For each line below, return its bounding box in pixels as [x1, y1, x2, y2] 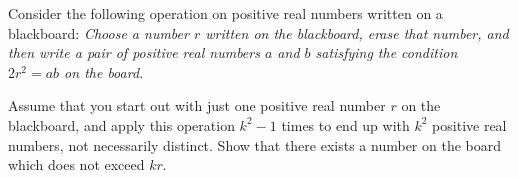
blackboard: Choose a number [8, 22, 189, 43]
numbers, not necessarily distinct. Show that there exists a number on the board [8, 134, 501, 155]
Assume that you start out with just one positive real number [8, 95, 386, 116]
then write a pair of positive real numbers [8, 42, 260, 63]
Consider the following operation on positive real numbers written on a [8, 3, 443, 23]
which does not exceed [8, 154, 145, 175]
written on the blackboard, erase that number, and [205, 22, 509, 43]
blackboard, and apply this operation [8, 114, 235, 135]
